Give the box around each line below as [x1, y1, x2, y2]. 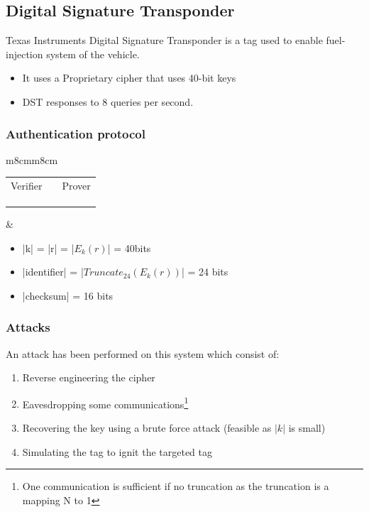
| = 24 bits [181, 264, 228, 279]
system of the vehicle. [46, 46, 140, 61]
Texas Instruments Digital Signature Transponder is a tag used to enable [6, 33, 323, 48]
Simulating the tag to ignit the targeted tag [22, 444, 213, 459]
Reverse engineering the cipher [22, 370, 155, 385]
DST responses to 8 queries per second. [22, 94, 194, 109]
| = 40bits [107, 240, 151, 255]
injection [6, 46, 43, 61]
